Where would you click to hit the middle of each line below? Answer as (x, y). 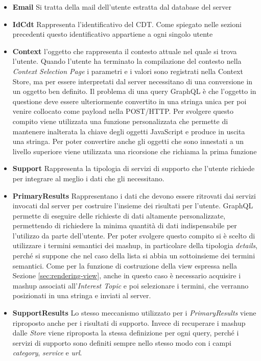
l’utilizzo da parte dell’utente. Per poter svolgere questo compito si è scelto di (134, 235)
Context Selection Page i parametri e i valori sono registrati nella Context (128, 71)
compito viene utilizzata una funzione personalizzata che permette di (120, 121)
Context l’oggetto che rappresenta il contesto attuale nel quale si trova (125, 51)
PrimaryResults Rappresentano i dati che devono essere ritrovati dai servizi (134, 195)
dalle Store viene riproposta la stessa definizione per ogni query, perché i (126, 333)
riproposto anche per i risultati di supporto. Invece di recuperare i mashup (129, 322)
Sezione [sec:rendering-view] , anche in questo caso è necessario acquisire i (127, 275)
